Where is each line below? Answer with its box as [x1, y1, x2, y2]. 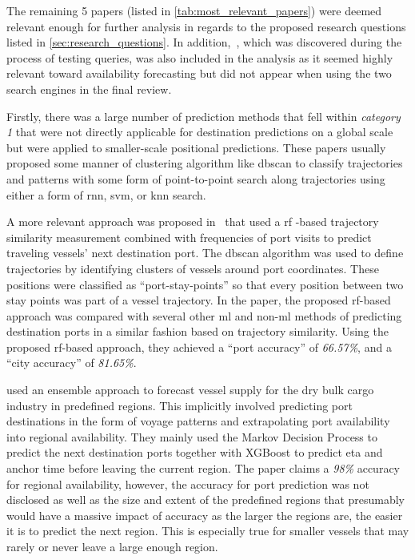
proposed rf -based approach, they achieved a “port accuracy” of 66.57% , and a [6, 338, 392, 355]
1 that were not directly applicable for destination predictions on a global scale [6, 123, 393, 140]
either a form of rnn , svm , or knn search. [6, 186, 206, 203]
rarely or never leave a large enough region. [6, 538, 218, 554]
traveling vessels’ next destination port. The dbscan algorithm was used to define [6, 244, 404, 261]
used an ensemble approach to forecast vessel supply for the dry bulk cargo [6, 381, 374, 398]
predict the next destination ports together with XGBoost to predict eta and [6, 444, 383, 461]
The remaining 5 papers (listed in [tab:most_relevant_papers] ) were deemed [6, 2, 382, 18]
